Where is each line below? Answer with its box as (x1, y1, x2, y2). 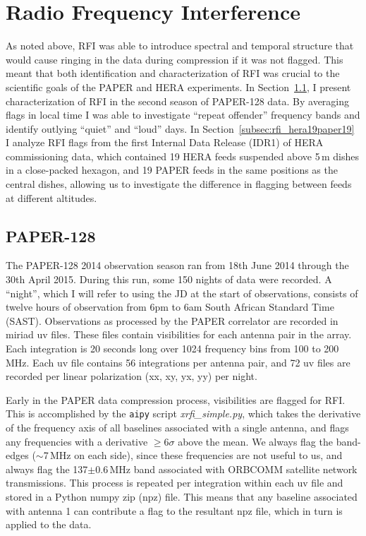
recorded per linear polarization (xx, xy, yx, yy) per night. (6, 369, 257, 383)
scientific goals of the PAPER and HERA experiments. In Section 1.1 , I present (6, 79, 351, 94)
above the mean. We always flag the (178, 434, 333, 448)
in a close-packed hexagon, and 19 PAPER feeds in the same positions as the (6, 162, 338, 177)
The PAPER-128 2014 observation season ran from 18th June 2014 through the (6, 258, 349, 273)
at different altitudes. (6, 190, 97, 205)
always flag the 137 (6, 461, 88, 476)
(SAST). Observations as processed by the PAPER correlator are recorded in (6, 313, 338, 328)
